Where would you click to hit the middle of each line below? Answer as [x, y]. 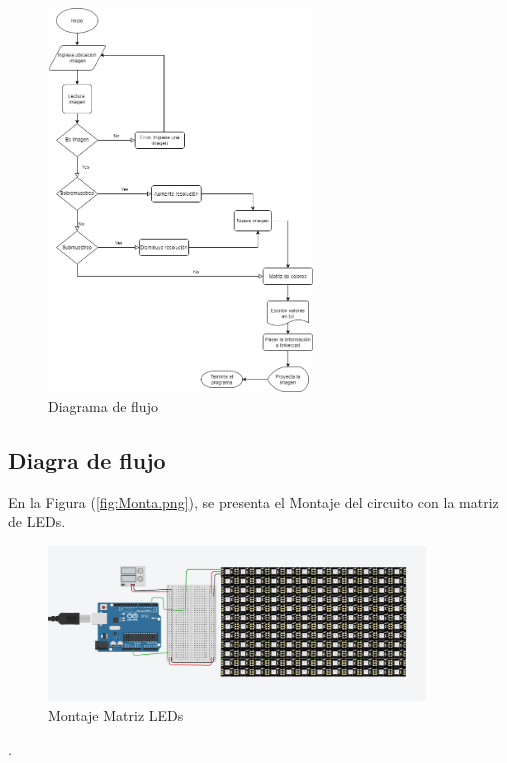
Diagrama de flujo [103, 405]
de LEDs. [37, 521]
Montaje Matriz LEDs [116, 715]
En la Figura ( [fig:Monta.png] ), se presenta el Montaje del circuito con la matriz [253, 501]
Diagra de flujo [87, 459]
